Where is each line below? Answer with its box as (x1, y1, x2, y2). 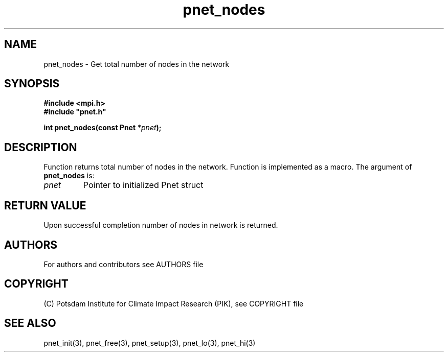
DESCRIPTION (4, 140, 77, 154)
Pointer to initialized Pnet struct (83, 180, 204, 191)
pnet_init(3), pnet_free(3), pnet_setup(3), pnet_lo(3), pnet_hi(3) (43, 338, 256, 347)
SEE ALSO (4, 317, 56, 330)
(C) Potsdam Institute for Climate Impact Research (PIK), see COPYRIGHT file (43, 299, 304, 308)
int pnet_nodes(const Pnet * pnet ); (43, 123, 162, 132)
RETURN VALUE (4, 199, 86, 212)
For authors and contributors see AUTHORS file (43, 259, 204, 269)
